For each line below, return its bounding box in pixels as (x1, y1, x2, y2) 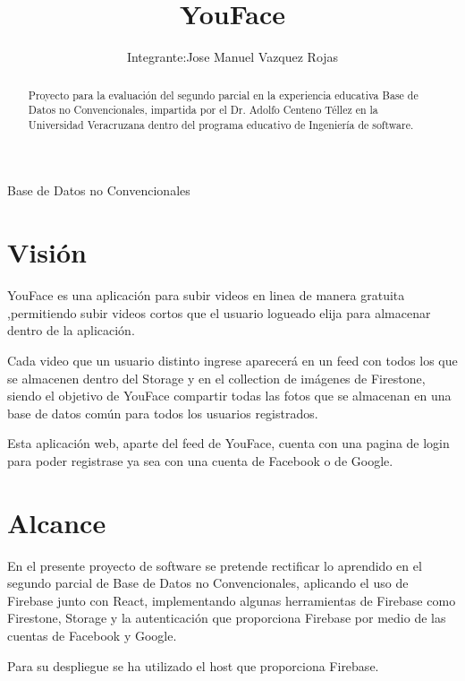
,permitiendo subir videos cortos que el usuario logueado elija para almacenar (7, 303, 431, 322)
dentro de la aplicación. (7, 321, 135, 340)
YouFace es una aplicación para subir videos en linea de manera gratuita (7, 286, 405, 305)
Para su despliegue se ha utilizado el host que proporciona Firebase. (7, 656, 379, 675)
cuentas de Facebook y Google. (7, 626, 177, 645)
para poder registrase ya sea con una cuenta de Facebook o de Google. (7, 451, 393, 470)
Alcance (7, 504, 106, 540)
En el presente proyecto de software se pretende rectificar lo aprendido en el (7, 556, 422, 574)
